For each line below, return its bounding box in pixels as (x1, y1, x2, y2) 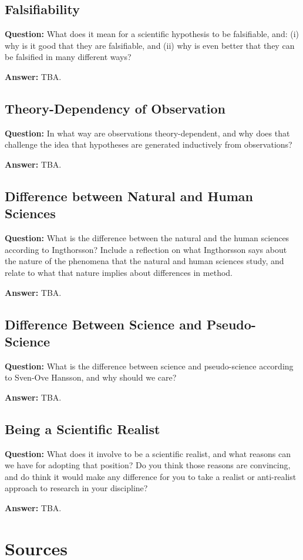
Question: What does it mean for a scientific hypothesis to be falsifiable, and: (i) (5, 28, 299, 40)
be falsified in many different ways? (5, 51, 132, 63)
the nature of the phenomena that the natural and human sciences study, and (5, 255, 284, 267)
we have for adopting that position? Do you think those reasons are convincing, (5, 459, 291, 471)
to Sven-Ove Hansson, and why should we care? (5, 371, 177, 384)
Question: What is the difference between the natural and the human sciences (5, 232, 289, 244)
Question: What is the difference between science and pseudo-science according (5, 359, 294, 372)
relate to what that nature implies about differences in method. (5, 266, 233, 278)
